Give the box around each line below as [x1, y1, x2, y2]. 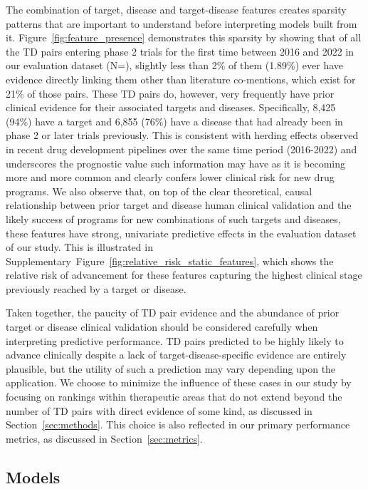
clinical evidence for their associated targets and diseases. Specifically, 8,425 [6, 100, 336, 115]
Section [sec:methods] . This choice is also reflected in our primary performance [6, 417, 350, 432]
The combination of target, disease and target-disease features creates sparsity [6, 2, 347, 16]
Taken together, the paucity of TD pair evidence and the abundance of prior [6, 305, 340, 320]
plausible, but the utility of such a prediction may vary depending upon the [6, 361, 336, 376]
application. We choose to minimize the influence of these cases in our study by [6, 375, 352, 390]
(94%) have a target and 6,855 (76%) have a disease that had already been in [6, 113, 343, 128]
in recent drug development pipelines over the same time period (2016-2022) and [6, 141, 357, 156]
